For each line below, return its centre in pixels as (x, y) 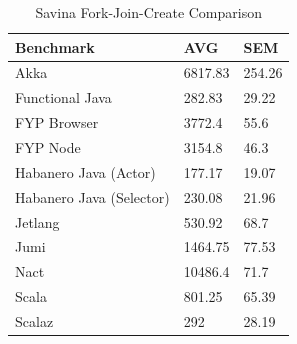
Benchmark (55, 46)
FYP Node (48, 146)
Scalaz (34, 320)
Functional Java (63, 97)
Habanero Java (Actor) (85, 171)
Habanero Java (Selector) (92, 196)
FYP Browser (57, 122)
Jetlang (37, 221)
